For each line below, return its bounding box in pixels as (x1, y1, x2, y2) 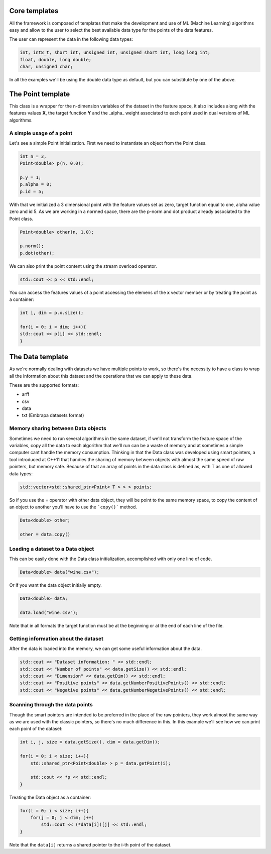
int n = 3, (20, 153, 47, 159)
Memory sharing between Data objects (9, 425, 106, 432)
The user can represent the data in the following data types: (9, 36, 133, 42)
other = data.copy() (20, 531, 70, 537)
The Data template (9, 353, 69, 361)
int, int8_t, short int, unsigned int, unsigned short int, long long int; (20, 50, 211, 55)
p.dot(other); (20, 250, 55, 256)
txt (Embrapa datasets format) (22, 412, 84, 418)
